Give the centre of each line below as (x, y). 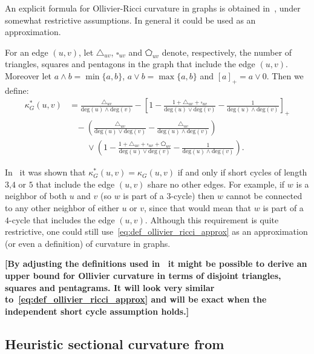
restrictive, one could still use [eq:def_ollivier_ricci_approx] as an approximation (156, 231)
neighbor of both (36, 196)
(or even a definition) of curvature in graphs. (88, 243)
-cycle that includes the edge (62, 219)
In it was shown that (45, 172)
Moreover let (28, 75)
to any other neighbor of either (62, 208)
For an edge (27, 52)
